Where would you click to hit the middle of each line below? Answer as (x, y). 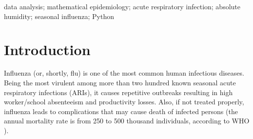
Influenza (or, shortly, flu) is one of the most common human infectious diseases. (124, 73)
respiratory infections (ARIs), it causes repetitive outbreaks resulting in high (118, 92)
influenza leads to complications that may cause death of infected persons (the (121, 111)
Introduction (47, 50)
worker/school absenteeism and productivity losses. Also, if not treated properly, (124, 102)
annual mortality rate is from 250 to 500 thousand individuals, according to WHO (127, 121)
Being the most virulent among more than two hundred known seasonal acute (120, 82)
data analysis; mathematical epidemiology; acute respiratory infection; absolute (122, 6)
